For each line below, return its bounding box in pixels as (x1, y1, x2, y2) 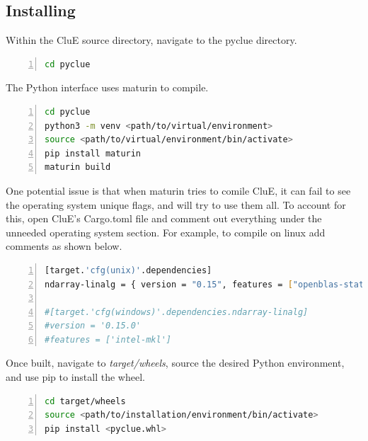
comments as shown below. (6, 239, 122, 253)
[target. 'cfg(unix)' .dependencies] (45, 265, 212, 275)
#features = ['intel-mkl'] (45, 334, 171, 345)
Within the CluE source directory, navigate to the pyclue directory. (6, 33, 297, 47)
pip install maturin (45, 148, 142, 159)
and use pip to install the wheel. (6, 370, 145, 384)
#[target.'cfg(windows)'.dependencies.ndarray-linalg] (45, 307, 309, 317)
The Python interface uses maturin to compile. (6, 80, 209, 95)
